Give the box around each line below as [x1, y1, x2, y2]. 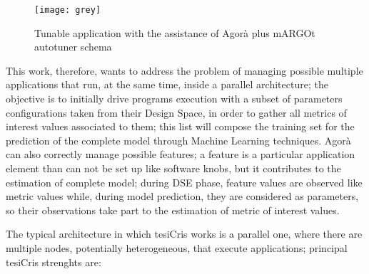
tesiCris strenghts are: [6, 254, 101, 269]
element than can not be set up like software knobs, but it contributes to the [6, 161, 341, 175]
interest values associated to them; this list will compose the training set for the [6, 119, 355, 134]
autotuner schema [34, 39, 112, 54]
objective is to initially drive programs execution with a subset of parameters [6, 91, 343, 106]
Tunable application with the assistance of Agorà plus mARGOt [34, 25, 315, 40]
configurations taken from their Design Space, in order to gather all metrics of [6, 105, 347, 120]
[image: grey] [34, 5, 101, 15]
